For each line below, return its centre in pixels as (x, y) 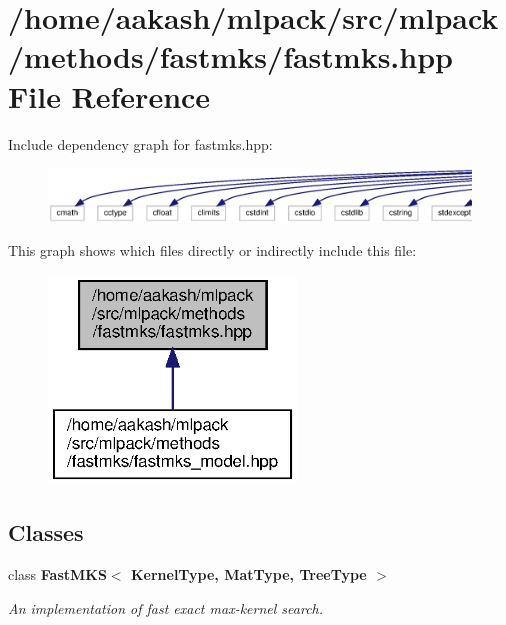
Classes (46, 532)
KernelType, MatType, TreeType (248, 574)
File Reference (109, 95)
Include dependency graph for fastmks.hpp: (140, 143)
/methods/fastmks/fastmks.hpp (230, 56)
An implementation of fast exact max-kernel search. (166, 607)
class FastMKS (57, 574)
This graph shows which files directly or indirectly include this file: (212, 250)
